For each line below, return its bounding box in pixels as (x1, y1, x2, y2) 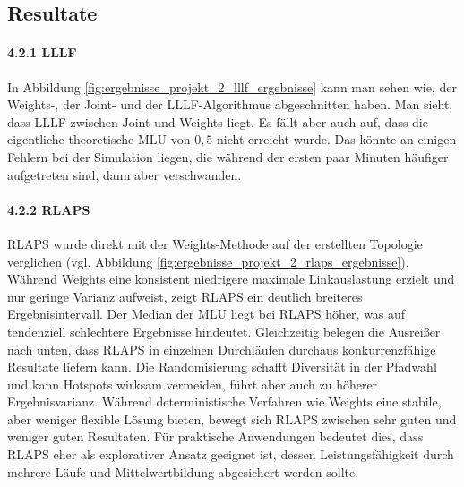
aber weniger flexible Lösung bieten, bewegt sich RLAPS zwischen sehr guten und (7, 409, 457, 428)
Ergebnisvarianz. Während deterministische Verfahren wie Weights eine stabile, (7, 392, 442, 411)
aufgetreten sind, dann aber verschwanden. (7, 165, 242, 184)
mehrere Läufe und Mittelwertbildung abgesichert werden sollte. (7, 462, 359, 481)
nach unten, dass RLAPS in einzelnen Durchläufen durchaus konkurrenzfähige (7, 339, 436, 358)
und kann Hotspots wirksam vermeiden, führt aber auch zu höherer (7, 374, 378, 393)
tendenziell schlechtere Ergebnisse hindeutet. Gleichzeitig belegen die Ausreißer (7, 321, 441, 340)
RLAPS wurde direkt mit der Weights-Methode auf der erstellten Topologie (7, 234, 423, 252)
